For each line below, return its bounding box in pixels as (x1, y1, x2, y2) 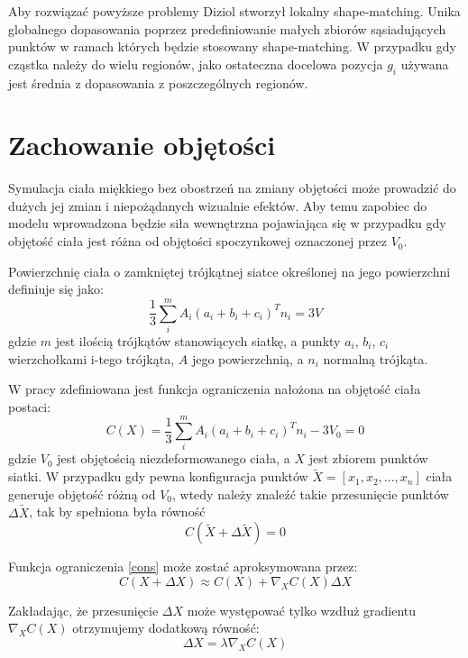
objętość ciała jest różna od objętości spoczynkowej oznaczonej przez (8, 232, 387, 251)
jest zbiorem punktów (308, 449, 428, 468)
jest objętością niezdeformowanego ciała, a (57, 449, 290, 468)
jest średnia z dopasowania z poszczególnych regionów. (8, 73, 308, 92)
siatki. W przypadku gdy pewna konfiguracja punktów (8, 467, 308, 486)
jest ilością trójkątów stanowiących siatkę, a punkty (55, 331, 341, 350)
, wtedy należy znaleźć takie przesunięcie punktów (172, 484, 449, 503)
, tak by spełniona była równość (29, 502, 206, 521)
